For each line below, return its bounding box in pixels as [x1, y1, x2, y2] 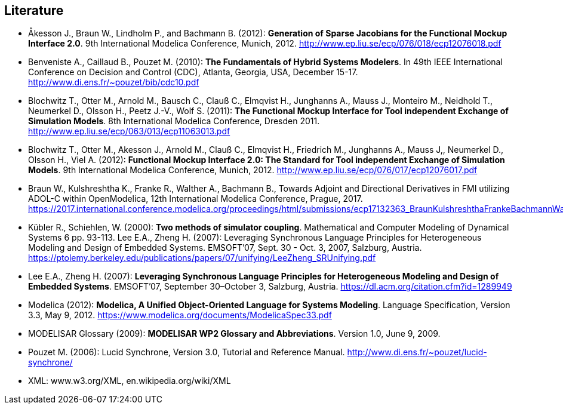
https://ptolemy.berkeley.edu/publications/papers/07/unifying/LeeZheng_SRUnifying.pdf [28, 253, 376, 263]
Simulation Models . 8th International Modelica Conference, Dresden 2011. [28, 116, 320, 127]
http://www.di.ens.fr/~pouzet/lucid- [347, 347, 487, 358]
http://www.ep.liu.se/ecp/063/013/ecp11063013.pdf [28, 126, 230, 137]
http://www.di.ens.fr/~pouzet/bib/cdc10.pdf [28, 77, 199, 88]
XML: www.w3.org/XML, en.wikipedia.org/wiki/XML [28, 376, 231, 386]
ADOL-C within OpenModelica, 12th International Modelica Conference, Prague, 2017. [28, 193, 363, 204]
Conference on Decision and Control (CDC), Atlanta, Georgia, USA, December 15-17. [28, 67, 358, 78]
